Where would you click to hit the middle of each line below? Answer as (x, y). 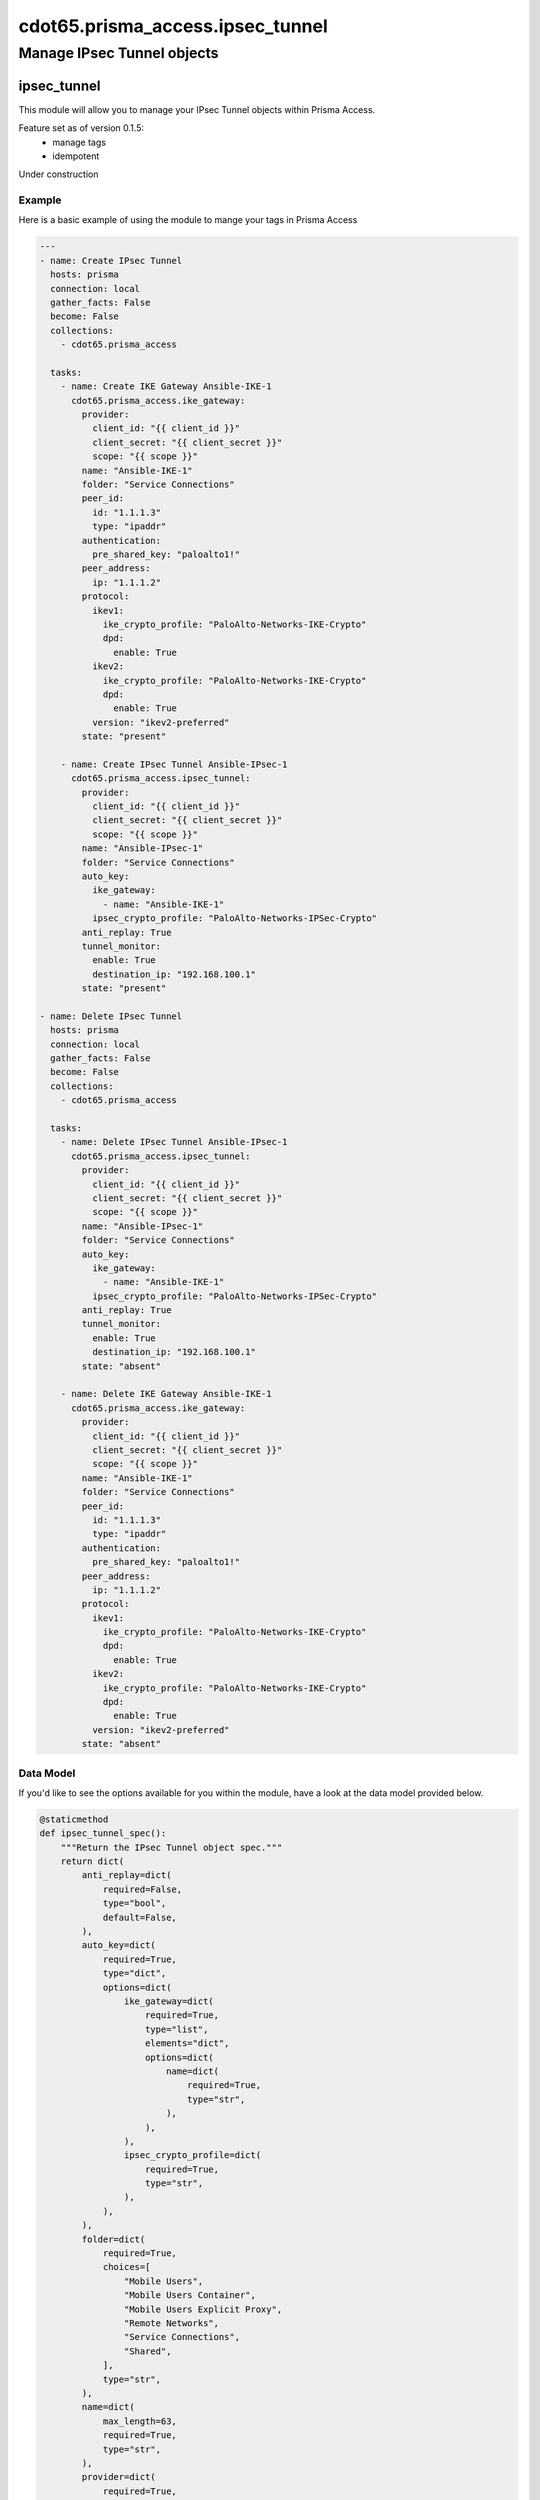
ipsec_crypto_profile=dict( (192, 2155)
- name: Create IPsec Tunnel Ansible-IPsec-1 (174, 764)
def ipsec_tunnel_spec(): (103, 1833)
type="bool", (134, 1903)
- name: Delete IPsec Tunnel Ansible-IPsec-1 (174, 1142)
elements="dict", (187, 2043)
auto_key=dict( (119, 1945)
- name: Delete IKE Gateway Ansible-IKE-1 (166, 1394)
